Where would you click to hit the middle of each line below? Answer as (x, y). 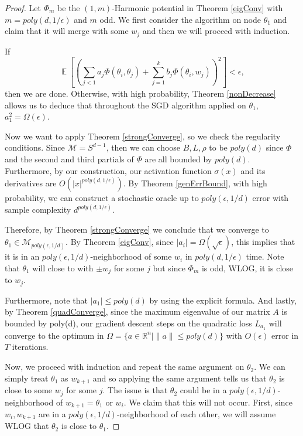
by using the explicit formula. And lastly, (223, 300)
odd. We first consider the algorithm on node (180, 19)
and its (253, 170)
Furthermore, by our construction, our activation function (108, 170)
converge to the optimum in (54, 335)
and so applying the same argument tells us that (180, 378)
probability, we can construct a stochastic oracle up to (102, 198)
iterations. (30, 347)
